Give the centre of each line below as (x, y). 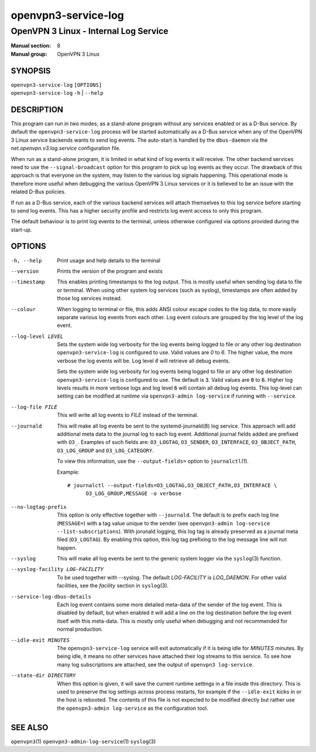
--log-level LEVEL (37, 336)
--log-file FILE (34, 407)
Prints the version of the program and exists (110, 271)
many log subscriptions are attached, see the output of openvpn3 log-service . (155, 664)
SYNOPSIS (31, 71)
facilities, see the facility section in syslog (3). (113, 586)
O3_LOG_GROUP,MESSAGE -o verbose (133, 494)
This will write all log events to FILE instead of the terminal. (128, 415)
